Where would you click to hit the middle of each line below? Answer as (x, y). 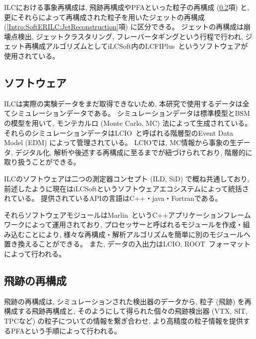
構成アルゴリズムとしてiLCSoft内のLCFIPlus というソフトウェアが (140, 46)
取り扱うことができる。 (42, 162)
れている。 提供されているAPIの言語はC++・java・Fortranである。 (113, 198)
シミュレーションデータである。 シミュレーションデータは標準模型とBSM (130, 113)
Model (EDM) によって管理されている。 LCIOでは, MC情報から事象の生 (120, 142)
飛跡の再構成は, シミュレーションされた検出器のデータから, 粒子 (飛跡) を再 (128, 301)
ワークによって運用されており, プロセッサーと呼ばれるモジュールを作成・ (124, 224)
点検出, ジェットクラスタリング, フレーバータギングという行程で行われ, (127, 36)
